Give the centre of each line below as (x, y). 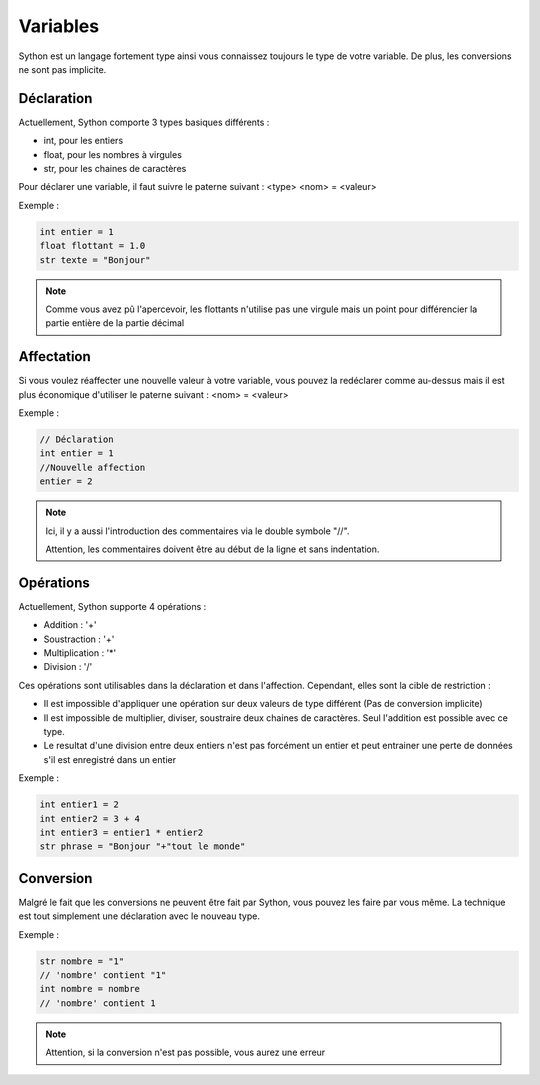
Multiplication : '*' (80, 653)
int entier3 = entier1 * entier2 (121, 832)
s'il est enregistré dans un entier (110, 759)
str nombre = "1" (82, 961)
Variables (59, 26)
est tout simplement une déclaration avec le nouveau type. (139, 916)
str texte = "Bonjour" (95, 259)
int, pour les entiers (83, 141)
